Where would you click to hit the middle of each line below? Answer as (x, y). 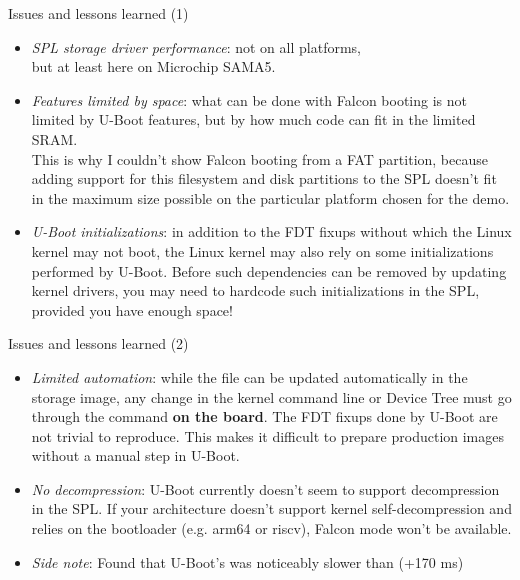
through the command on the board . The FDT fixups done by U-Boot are (264, 416)
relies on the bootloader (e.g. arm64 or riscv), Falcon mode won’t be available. (271, 528)
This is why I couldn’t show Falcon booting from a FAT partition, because (259, 158)
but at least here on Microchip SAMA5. (153, 66)
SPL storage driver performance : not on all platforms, (196, 46)
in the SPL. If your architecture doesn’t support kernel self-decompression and (271, 508)
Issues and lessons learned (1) (98, 13)
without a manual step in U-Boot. (135, 455)
